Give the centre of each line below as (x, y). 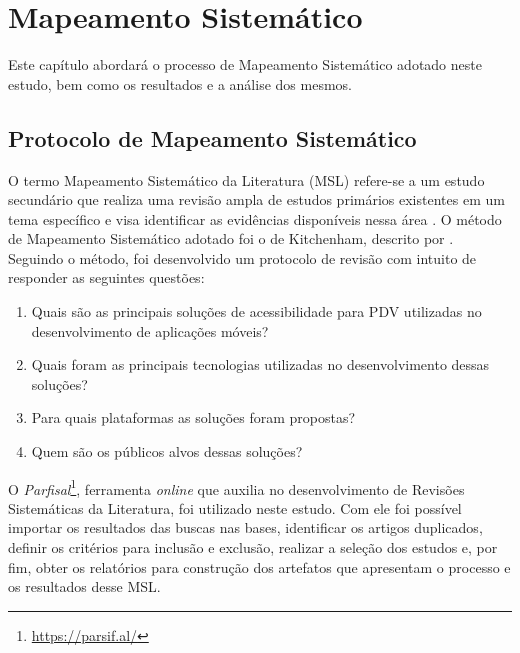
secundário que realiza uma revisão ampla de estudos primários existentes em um (256, 199)
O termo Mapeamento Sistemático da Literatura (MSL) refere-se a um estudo (246, 179)
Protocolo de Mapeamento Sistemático (212, 137)
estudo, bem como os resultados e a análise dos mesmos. (180, 83)
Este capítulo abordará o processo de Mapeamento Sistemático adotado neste (245, 64)
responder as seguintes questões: (106, 277)
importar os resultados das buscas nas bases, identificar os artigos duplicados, (245, 527)
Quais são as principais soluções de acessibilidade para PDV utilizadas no (256, 311)
